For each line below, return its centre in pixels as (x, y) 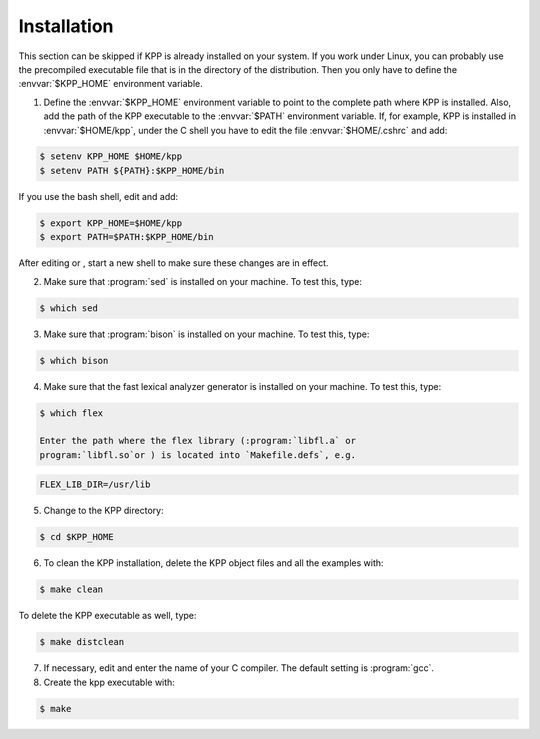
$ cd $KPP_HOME (76, 537)
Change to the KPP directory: (103, 511)
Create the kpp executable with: (109, 682)
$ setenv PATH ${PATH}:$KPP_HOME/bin (132, 170)
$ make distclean (82, 642)
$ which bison (74, 360)
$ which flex (71, 413)
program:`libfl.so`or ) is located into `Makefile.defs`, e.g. (198, 454)
